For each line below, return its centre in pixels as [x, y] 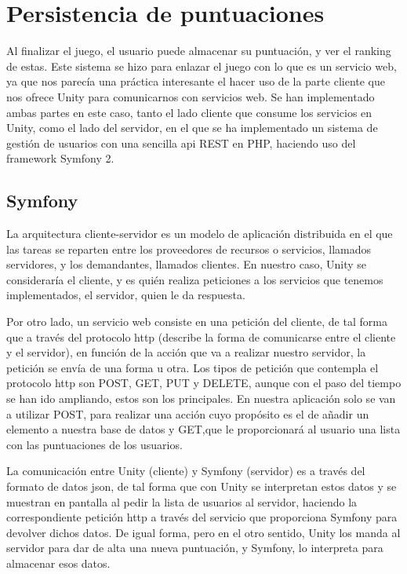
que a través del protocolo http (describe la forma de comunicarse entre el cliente [201, 336]
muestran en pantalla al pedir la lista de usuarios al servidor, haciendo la [182, 501]
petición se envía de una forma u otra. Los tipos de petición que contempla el [193, 367]
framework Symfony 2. [60, 158]
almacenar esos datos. [58, 563]
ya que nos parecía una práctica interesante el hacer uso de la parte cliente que [196, 81]
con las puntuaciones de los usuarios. [94, 444]
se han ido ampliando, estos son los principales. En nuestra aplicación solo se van [201, 399]
